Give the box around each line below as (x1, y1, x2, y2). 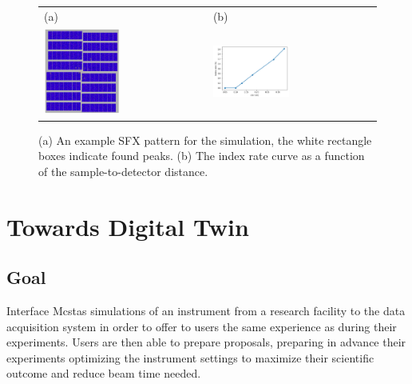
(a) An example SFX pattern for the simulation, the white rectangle (38, 131, 372, 148)
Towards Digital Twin (6, 210, 249, 242)
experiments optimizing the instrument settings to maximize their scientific (6, 349, 374, 366)
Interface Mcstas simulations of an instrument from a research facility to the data (6, 302, 406, 318)
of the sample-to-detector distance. (38, 162, 208, 179)
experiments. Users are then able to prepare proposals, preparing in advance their (6, 334, 406, 350)
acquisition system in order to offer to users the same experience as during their (6, 318, 397, 334)
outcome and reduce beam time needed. (6, 365, 201, 382)
